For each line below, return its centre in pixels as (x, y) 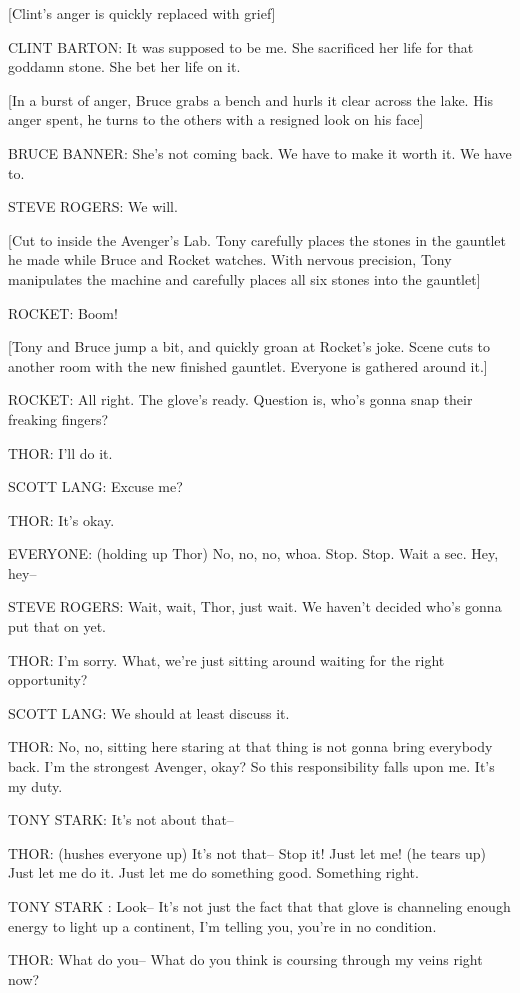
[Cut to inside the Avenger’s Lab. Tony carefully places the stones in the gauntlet (257, 239)
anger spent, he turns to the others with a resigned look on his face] (216, 119)
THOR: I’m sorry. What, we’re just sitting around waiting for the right (226, 659)
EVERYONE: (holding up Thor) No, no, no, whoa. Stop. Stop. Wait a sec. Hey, (253, 553)
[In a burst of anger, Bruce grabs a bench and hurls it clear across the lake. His (251, 99)
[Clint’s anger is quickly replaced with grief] (142, 13)
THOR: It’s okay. (61, 519)
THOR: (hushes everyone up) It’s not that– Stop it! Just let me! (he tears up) (247, 852)
